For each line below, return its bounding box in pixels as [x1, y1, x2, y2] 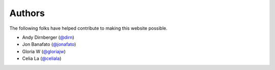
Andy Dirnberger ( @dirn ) [22, 34, 74, 40]
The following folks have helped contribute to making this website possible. [9, 25, 168, 31]
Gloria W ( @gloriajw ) [22, 48, 66, 54]
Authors [9, 8, 45, 19]
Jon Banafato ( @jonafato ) [22, 41, 76, 47]
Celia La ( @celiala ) [22, 55, 62, 61]
